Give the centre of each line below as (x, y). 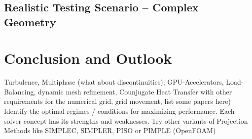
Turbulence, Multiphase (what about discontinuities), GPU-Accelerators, (114, 82)
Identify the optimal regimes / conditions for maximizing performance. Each (119, 111)
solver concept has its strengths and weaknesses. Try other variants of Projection (126, 120)
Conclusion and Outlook (88, 58)
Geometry (30, 22)
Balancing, (20, 91)
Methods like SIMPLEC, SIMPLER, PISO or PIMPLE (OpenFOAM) (110, 130)
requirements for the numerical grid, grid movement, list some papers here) (117, 101)
